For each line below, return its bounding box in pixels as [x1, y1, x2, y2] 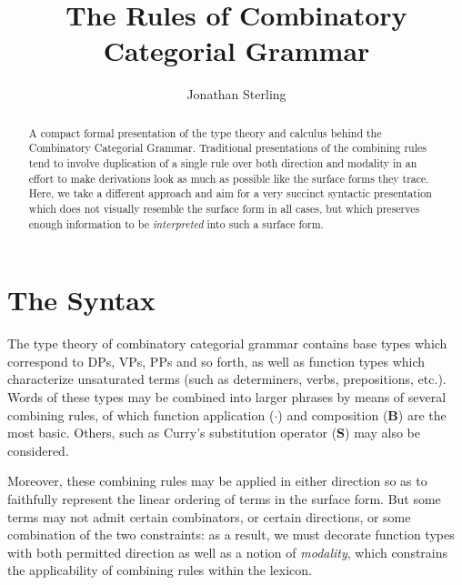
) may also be [345, 423, 420, 442]
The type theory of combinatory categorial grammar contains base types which [7, 334, 447, 353]
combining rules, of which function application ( [7, 405, 275, 424]
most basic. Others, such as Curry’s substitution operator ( [7, 423, 337, 442]
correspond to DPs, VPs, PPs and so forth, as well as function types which [7, 351, 426, 370]
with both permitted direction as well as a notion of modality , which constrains [7, 542, 448, 561]
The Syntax [7, 281, 156, 318]
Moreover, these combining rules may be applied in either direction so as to [7, 471, 427, 490]
